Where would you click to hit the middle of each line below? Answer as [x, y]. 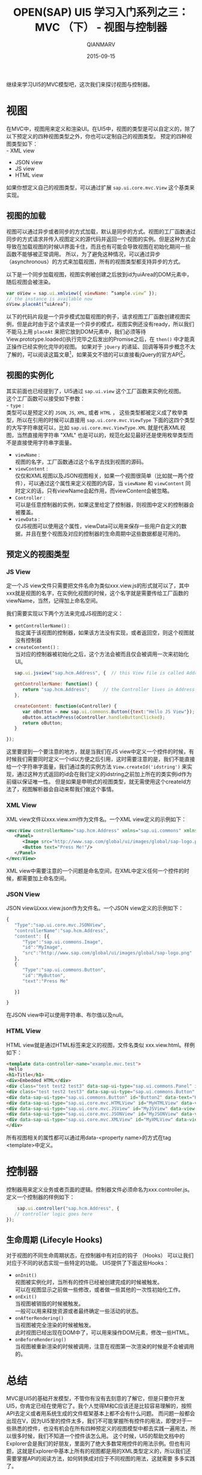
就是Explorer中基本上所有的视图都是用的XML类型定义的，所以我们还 [106, 1451]
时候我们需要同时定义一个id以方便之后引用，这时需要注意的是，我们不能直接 [101, 759]
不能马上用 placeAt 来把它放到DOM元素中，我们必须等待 [76, 332]
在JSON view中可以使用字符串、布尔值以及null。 [67, 1015]
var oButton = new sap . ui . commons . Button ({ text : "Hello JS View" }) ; [109, 712]
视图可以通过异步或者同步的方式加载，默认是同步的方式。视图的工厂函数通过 [101, 231]
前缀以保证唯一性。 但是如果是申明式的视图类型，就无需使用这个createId [96, 782]
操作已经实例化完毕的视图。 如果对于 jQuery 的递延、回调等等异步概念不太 [103, 347]
